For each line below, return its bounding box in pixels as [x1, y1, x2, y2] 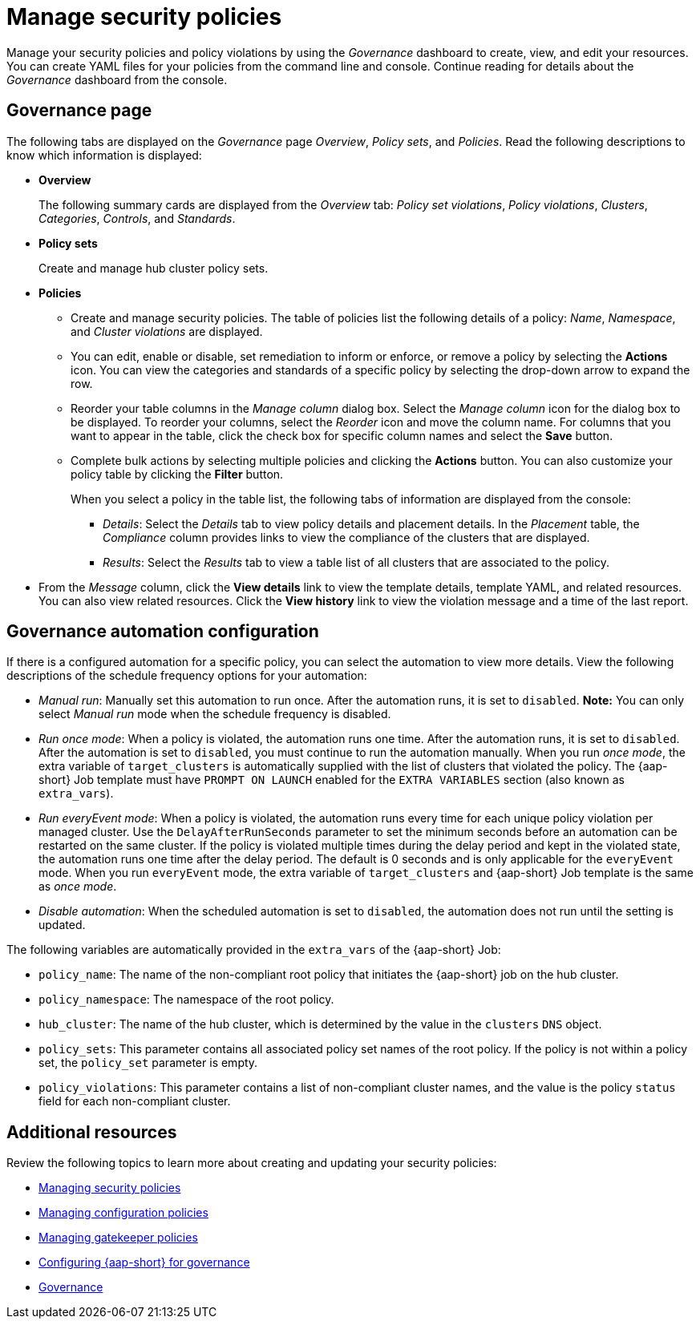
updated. [38, 918, 86, 932]
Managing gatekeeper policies [38, 1230, 198, 1245]
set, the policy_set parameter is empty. [38, 1056, 258, 1070]
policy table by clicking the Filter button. [71, 467, 284, 481]
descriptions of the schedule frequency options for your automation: [6, 669, 367, 683]
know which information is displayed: [6, 147, 202, 162]
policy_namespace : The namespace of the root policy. [38, 992, 334, 1007]
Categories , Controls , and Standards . [38, 211, 236, 225]
